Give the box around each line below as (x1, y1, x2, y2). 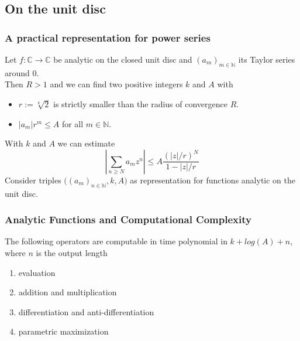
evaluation (18, 266, 56, 278)
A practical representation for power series (5, 30, 211, 45)
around (5, 66, 30, 79)
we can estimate (57, 137, 115, 149)
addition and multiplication (18, 286, 117, 298)
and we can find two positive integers (50, 78, 183, 90)
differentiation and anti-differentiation (18, 305, 154, 318)
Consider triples (5, 173, 61, 186)
